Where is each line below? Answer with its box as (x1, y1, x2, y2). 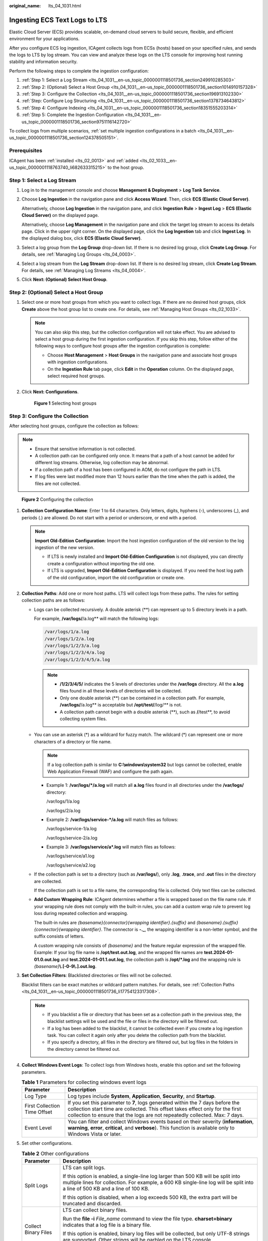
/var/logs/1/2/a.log (44, 636, 94, 641)
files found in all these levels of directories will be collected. (60, 688, 182, 694)
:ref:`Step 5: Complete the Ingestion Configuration (21, 112, 124, 118)
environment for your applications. (9, 36, 80, 42)
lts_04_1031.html (48, 3, 81, 8)
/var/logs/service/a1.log (46, 853, 95, 859)
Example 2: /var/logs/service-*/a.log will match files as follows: (46, 817, 179, 823)
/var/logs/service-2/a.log (46, 834, 98, 841)
